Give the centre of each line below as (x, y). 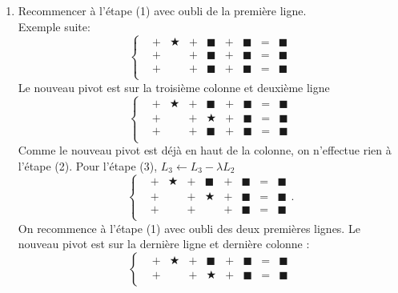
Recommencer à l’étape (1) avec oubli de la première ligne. (162, 10)
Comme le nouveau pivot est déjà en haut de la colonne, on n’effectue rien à (205, 150)
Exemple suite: (54, 26)
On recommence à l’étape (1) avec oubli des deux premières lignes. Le (189, 228)
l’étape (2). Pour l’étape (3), (88, 165)
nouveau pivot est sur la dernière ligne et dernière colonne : (164, 244)
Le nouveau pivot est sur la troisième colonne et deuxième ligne (174, 87)
